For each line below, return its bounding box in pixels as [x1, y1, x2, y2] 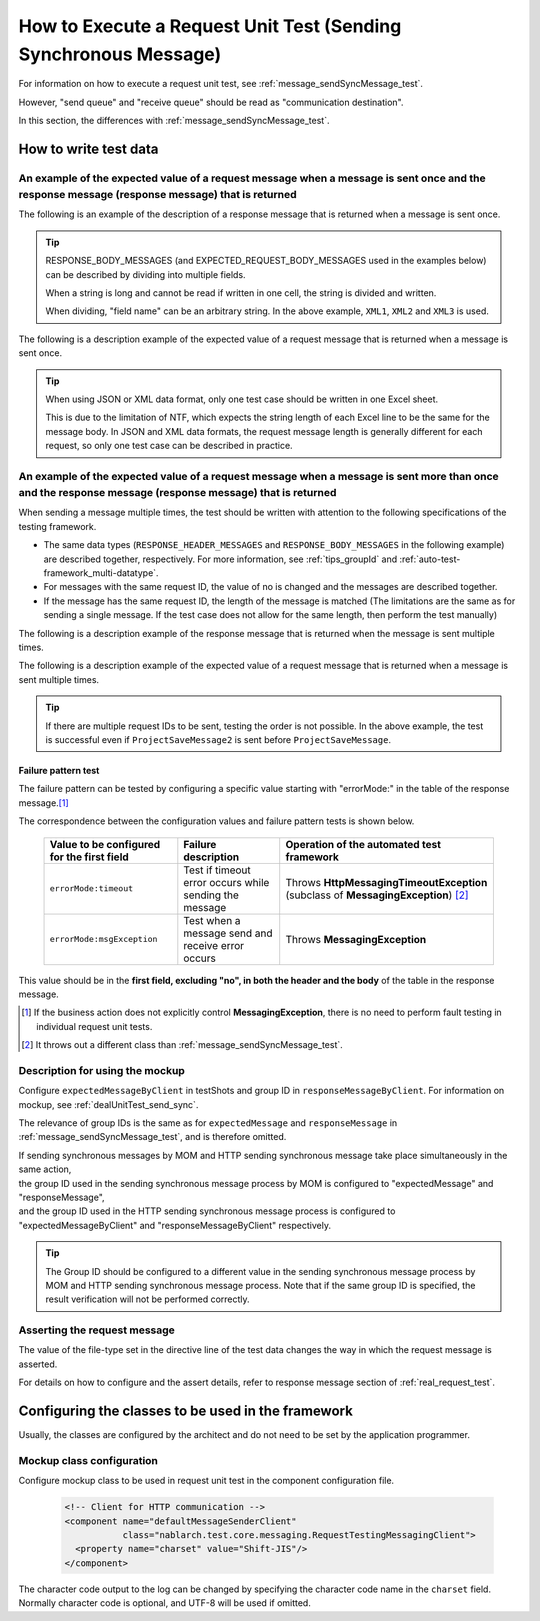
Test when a [183, 913, 241, 927]
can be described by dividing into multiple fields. [45, 268, 246, 280]
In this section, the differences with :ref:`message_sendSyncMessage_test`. [18, 115, 330, 127]
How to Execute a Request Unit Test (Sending [18, 15, 402, 37]
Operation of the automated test [285, 837, 442, 851]
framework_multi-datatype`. [43, 567, 159, 579]
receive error [183, 938, 245, 952]
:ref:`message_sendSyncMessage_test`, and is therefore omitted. [18, 1131, 287, 1143]
